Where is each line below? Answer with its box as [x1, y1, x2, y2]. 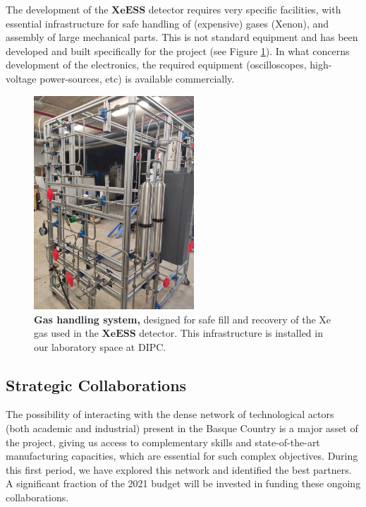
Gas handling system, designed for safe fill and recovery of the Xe [34, 311, 331, 326]
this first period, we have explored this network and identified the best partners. [6, 462, 352, 477]
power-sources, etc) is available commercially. [39, 71, 235, 85]
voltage [6, 71, 37, 85]
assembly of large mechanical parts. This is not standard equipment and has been [6, 30, 358, 44]
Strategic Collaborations [6, 374, 187, 395]
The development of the [6, 2, 109, 16]
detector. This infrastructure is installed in [139, 326, 323, 340]
